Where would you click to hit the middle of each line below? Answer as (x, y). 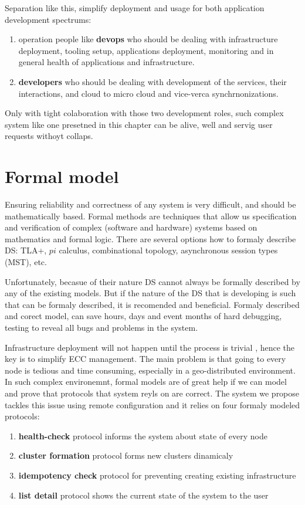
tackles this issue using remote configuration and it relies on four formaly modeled (152, 404)
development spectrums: (48, 19)
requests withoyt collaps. (49, 136)
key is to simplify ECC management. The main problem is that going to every (145, 359)
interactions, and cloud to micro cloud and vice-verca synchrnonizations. (148, 93)
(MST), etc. (26, 262)
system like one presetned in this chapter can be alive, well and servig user (139, 124)
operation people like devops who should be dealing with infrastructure (148, 39)
